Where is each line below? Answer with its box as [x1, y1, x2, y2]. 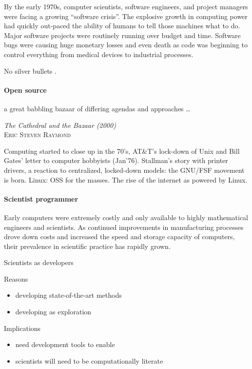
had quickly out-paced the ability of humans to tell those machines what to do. [4, 20, 240, 31]
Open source [4, 84, 47, 95]
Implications [4, 323, 41, 333]
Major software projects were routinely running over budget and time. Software [4, 30, 241, 40]
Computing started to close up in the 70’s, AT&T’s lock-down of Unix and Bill [4, 145, 240, 156]
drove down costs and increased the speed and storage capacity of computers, [4, 231, 235, 242]
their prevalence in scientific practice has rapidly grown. [4, 241, 171, 251]
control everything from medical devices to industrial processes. [4, 49, 194, 59]
